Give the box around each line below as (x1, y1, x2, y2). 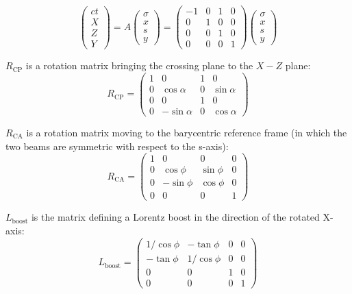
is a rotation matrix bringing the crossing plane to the (25, 58, 253, 73)
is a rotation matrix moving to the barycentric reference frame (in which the (26, 125, 347, 139)
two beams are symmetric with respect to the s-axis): (5, 138, 229, 153)
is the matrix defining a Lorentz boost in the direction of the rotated (31, 210, 320, 224)
